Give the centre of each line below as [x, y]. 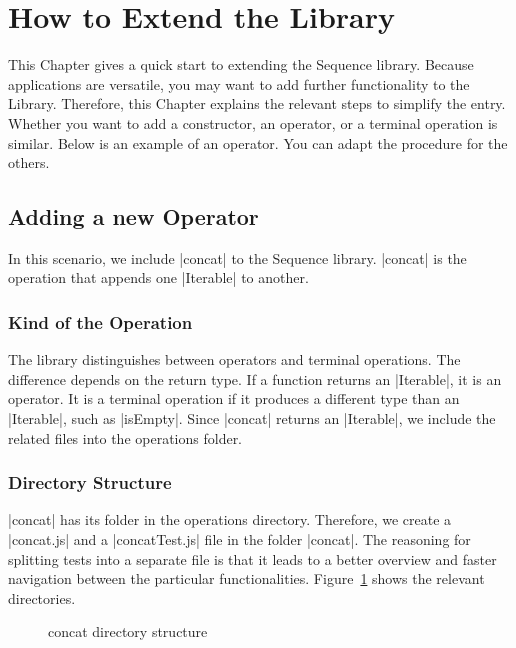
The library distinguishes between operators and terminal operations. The [234, 359]
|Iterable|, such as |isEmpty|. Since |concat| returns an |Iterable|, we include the [252, 418]
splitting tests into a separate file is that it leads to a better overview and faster [252, 558]
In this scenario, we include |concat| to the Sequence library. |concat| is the [237, 257]
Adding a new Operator [133, 216]
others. [29, 162]
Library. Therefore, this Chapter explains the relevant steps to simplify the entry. [257, 103]
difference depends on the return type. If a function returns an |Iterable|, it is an [255, 378]
